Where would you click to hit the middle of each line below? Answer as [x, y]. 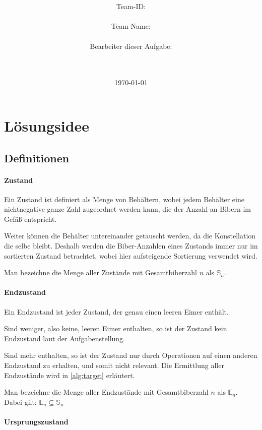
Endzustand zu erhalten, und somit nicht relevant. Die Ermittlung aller [114, 365]
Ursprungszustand [36, 421]
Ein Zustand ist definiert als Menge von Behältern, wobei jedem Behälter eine [124, 199]
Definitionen [37, 158]
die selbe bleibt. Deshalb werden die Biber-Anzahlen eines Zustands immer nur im [131, 246]
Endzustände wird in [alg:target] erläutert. [70, 375]
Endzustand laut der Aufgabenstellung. [65, 338]
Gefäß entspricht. [30, 219]
